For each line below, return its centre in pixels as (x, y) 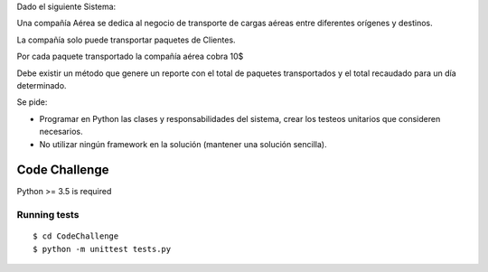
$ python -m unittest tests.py (102, 249)
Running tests (48, 215)
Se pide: (32, 102)
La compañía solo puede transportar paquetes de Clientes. (126, 40)
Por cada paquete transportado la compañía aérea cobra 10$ (130, 56)
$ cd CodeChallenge (76, 236)
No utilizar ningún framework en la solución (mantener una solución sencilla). (183, 144)
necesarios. (61, 132)
